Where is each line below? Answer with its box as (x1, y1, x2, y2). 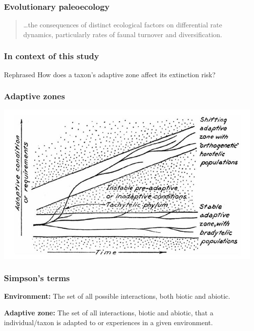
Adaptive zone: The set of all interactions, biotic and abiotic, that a (4, 308, 213, 318)
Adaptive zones (4, 90, 65, 102)
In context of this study (4, 50, 99, 62)
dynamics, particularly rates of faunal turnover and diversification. (23, 29, 222, 39)
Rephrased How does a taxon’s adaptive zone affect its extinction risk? (4, 69, 216, 79)
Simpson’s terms (4, 272, 70, 284)
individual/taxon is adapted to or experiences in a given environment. (4, 317, 213, 327)
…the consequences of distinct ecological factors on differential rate (23, 20, 222, 30)
